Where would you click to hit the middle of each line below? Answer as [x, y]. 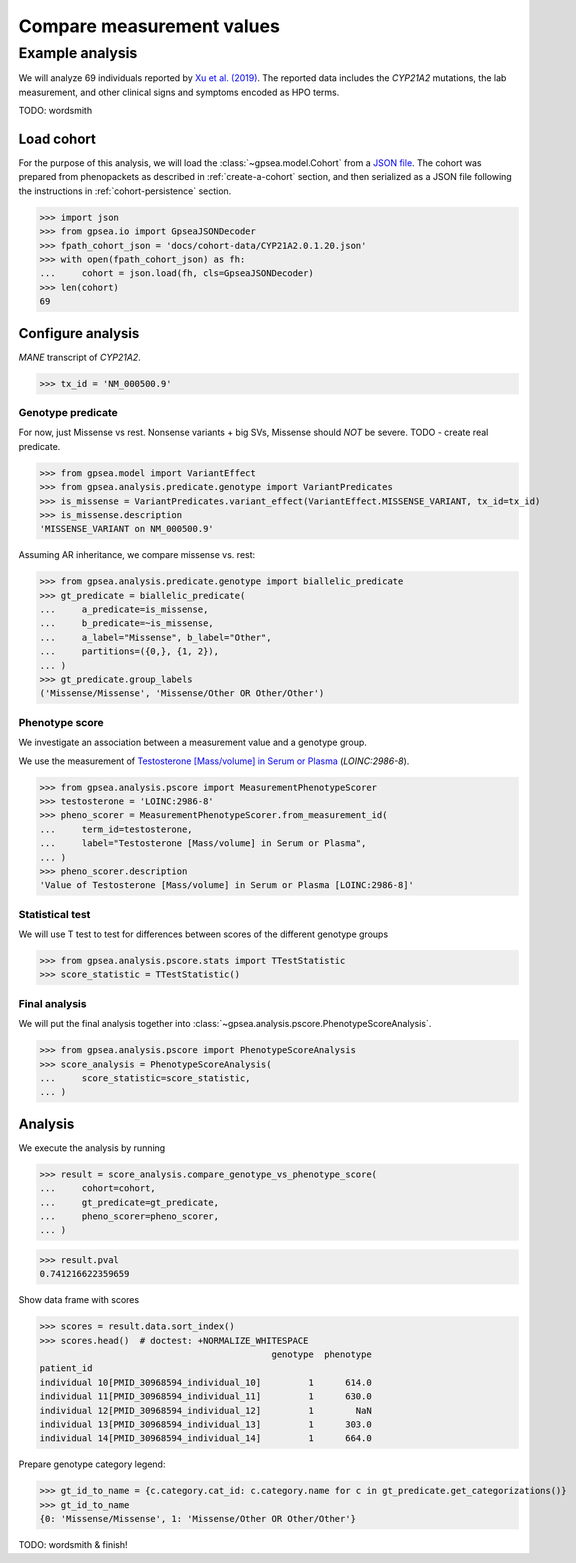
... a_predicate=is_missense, [124, 609]
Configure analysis [79, 333]
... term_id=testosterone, [116, 829]
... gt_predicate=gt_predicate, [129, 1202]
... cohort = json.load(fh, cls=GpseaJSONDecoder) [176, 273]
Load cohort [57, 138]
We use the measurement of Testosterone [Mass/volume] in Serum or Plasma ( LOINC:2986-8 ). [214, 761]
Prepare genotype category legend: [92, 1464]
